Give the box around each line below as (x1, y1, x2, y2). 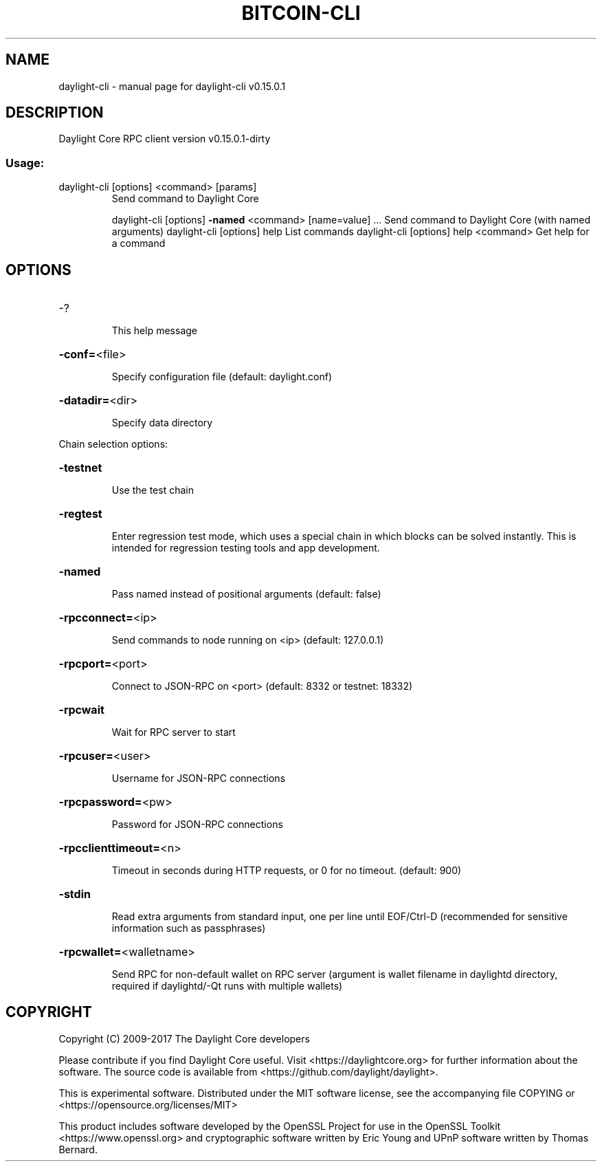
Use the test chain (111, 484, 194, 497)
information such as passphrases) (111, 922, 266, 935)
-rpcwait (58, 703, 104, 717)
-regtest (58, 507, 102, 521)
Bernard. (58, 1143, 98, 1155)
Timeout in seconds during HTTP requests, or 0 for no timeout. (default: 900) (111, 864, 462, 877)
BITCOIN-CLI (241, 1, 361, 25)
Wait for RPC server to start (111, 726, 236, 739)
